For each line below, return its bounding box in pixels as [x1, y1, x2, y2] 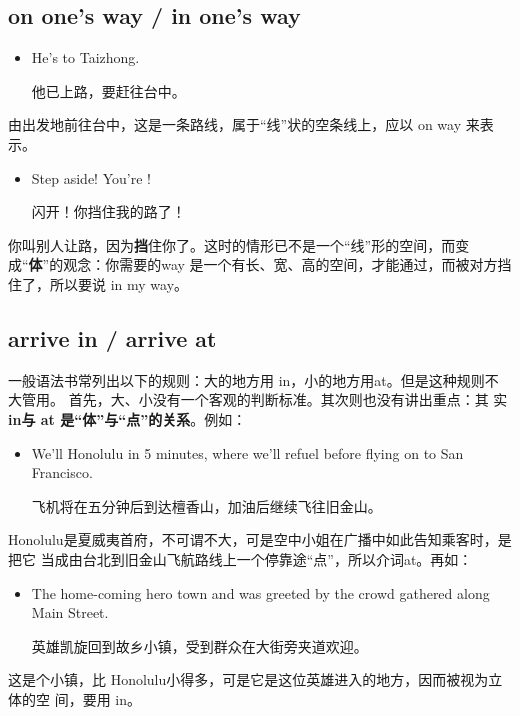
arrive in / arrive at [8, 322, 217, 353]
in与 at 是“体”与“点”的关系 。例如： [8, 408, 247, 429]
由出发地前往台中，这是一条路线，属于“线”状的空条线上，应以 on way [8, 114, 462, 135]
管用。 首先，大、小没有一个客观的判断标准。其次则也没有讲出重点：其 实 [21, 389, 508, 410]
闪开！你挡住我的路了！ [31, 201, 186, 222]
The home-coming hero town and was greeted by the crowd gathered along [31, 582, 490, 603]
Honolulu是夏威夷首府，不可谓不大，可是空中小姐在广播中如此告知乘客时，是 [8, 529, 512, 550]
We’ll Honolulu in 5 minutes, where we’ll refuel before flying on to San [31, 442, 464, 463]
